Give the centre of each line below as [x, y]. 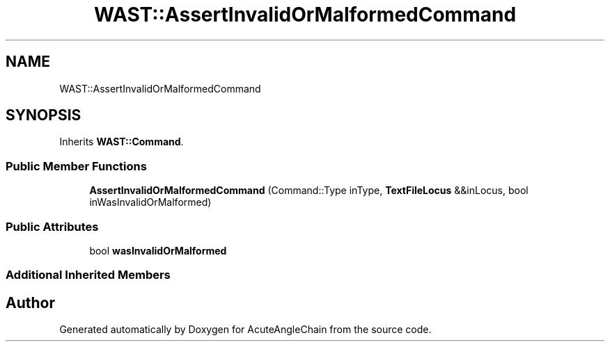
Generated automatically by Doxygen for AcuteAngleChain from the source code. [245, 330]
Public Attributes [52, 226]
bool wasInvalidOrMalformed [158, 250]
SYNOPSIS [44, 115]
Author [30, 302]
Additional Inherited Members [88, 275]
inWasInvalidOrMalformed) [150, 202]
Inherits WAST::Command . [122, 142]
